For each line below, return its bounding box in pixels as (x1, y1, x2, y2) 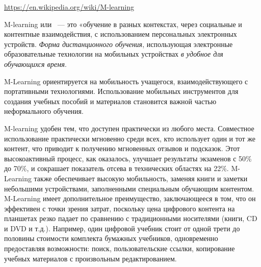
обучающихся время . (4, 58, 67, 69)
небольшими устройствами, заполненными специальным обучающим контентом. (4, 183, 254, 193)
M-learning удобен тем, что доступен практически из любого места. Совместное (4, 123, 254, 133)
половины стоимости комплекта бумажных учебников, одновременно (4, 233, 218, 244)
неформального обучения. (4, 106, 84, 116)
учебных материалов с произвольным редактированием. (4, 253, 177, 263)
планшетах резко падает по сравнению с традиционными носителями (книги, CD (4, 213, 257, 224)
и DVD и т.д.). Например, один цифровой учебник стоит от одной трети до (4, 223, 240, 233)
